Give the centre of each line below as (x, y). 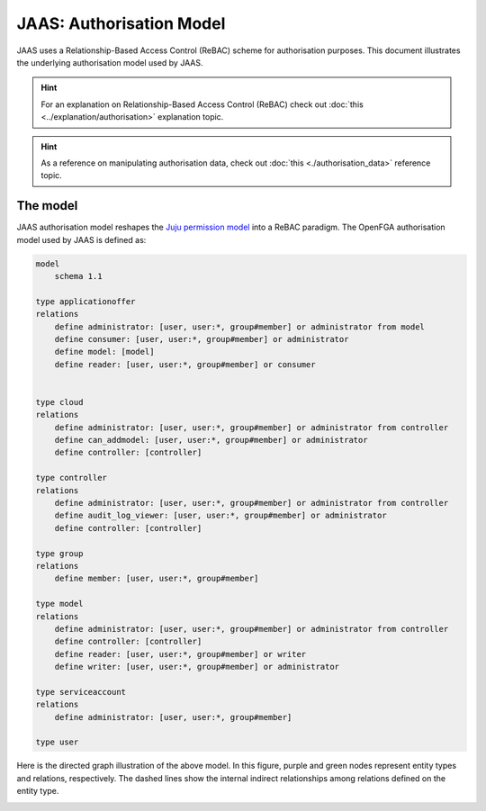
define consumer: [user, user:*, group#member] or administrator (202, 339)
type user (57, 742)
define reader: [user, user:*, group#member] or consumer (185, 364)
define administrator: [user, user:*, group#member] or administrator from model (239, 327)
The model (47, 206)
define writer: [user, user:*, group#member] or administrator (197, 667)
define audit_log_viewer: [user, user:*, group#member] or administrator (220, 516)
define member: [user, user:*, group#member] (157, 579)
